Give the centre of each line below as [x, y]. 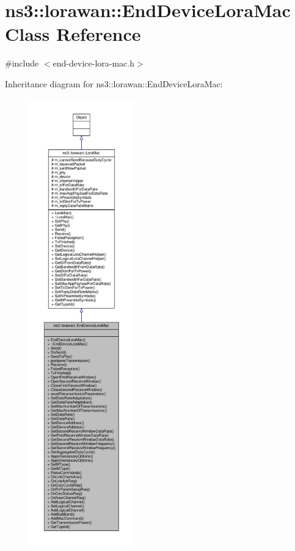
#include [22, 63]
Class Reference [73, 34]
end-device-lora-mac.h [93, 63]
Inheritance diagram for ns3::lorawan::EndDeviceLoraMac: [114, 83]
